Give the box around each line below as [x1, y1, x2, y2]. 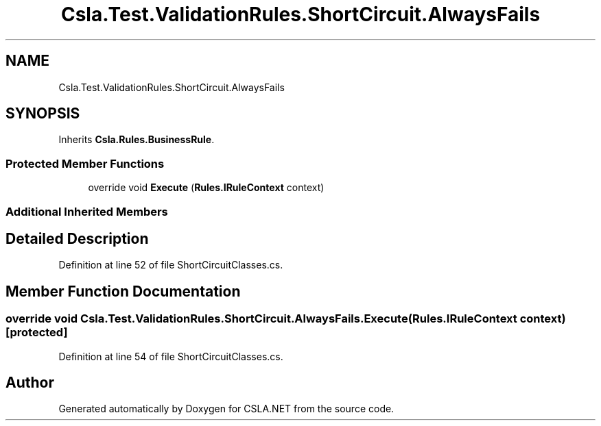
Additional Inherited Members [5, 204, 168, 218]
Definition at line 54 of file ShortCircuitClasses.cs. [58, 350, 283, 362]
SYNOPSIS [5, 105, 80, 123]
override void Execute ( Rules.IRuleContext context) [88, 181, 325, 194]
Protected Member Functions [5, 156, 165, 171]
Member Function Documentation [5, 282, 241, 300]
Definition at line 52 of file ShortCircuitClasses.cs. [58, 259, 283, 271]
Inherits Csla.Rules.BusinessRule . [58, 134, 215, 146]
